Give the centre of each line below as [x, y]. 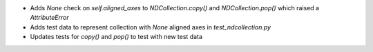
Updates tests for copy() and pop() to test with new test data [116, 37]
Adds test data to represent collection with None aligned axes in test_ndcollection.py [151, 27]
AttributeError [49, 18]
